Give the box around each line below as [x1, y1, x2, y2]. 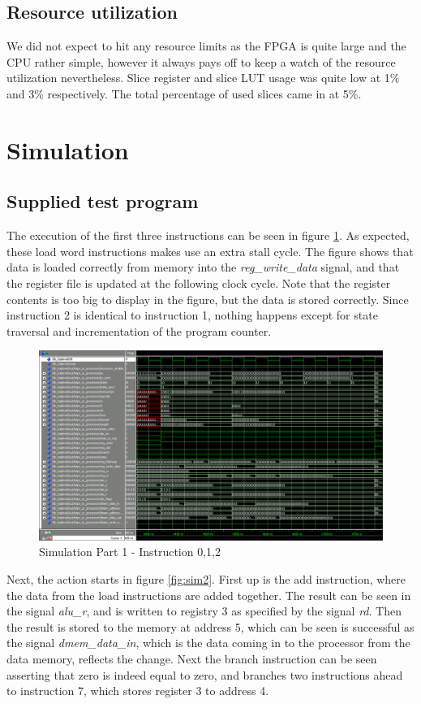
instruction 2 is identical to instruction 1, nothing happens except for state [6, 306, 378, 324]
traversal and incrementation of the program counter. [6, 322, 272, 339]
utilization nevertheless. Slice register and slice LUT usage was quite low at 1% [6, 69, 400, 86]
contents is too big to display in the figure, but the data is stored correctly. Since [6, 290, 409, 307]
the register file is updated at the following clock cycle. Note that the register [6, 274, 391, 291]
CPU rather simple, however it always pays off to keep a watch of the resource [6, 53, 396, 70]
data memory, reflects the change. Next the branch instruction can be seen [6, 650, 377, 667]
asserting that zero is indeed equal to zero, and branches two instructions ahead [6, 666, 403, 683]
